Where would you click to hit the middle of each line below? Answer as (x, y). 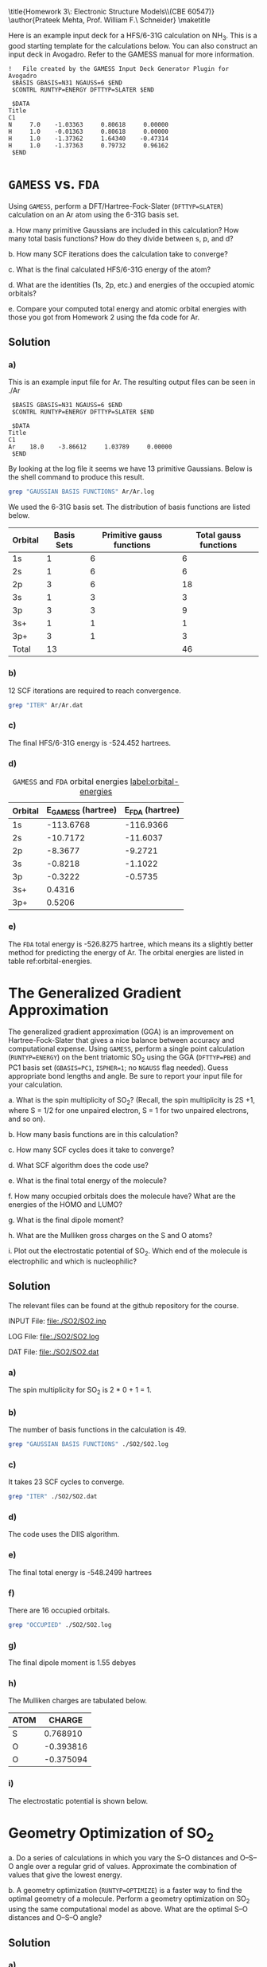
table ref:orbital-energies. (50, 961)
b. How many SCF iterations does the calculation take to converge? (118, 253)
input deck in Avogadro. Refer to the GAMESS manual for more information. (131, 54)
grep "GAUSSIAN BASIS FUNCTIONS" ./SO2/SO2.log (89, 1444)
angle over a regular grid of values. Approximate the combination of (126, 1867)
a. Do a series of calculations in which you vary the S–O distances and (123, 1858)
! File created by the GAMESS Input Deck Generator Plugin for (118, 69)
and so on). (27, 1119)
